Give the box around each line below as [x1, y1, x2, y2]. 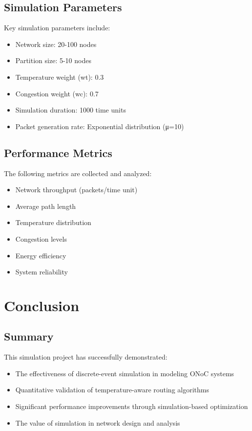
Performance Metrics [4, 145, 112, 160]
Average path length [15, 201, 76, 211]
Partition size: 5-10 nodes [15, 55, 91, 66]
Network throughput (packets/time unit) [15, 184, 138, 195]
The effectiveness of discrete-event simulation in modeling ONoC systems [15, 368, 234, 378]
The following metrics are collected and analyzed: [4, 168, 152, 178]
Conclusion [4, 295, 80, 315]
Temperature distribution [15, 217, 91, 227]
